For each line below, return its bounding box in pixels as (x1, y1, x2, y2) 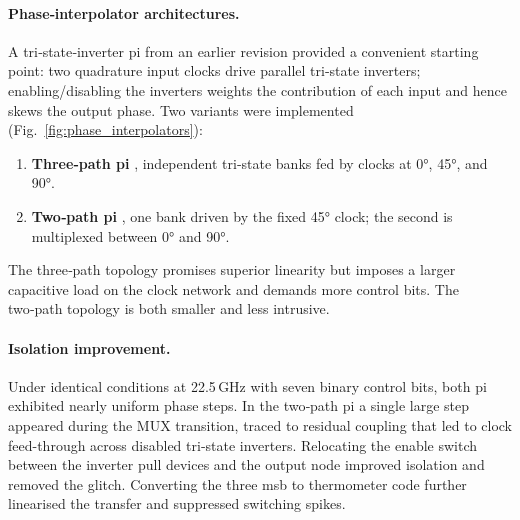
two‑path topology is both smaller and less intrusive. (8, 298, 330, 319)
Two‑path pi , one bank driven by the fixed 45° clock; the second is (31, 205, 453, 226)
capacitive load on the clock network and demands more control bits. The (8, 278, 459, 299)
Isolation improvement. (8, 337, 171, 358)
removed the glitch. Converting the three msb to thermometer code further (8, 473, 467, 494)
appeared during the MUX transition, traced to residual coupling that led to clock (8, 414, 513, 435)
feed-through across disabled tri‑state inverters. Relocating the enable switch (8, 434, 478, 455)
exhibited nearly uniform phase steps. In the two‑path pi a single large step (8, 395, 469, 416)
